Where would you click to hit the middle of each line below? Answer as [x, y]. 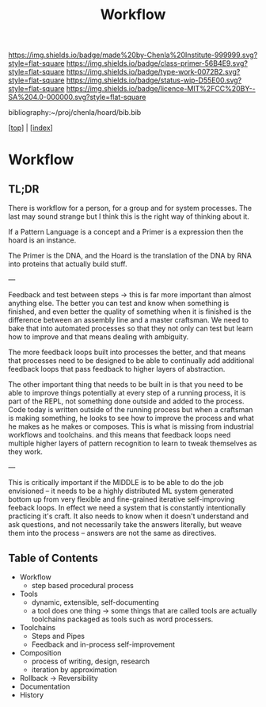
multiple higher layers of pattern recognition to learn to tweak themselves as [133, 443]
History [32, 695]
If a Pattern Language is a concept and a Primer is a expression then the [126, 232]
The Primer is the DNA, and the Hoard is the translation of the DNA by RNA [130, 256]
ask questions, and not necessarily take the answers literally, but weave [125, 525]
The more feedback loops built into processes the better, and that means [127, 352]
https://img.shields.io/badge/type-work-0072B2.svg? [153, 72]
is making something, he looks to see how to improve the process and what [131, 418]
